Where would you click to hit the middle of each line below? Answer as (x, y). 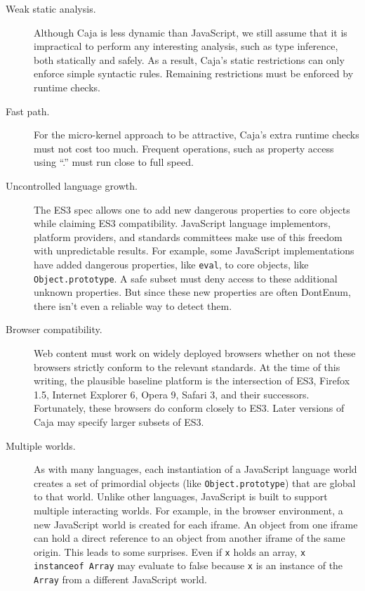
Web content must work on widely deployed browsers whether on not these (195, 353)
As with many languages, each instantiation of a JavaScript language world (195, 469)
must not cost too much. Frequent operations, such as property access (184, 148)
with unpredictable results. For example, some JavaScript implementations (194, 251)
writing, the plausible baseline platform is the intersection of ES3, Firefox (192, 381)
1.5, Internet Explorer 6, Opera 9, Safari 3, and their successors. (172, 394)
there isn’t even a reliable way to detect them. (133, 305)
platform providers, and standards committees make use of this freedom (188, 236)
